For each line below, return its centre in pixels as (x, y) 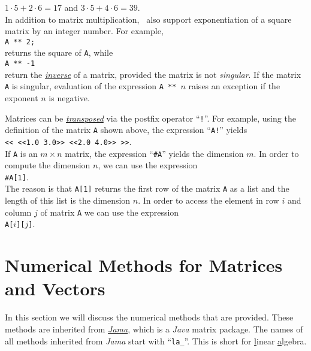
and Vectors (55, 288)
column (18, 212)
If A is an (21, 153)
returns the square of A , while (59, 52)
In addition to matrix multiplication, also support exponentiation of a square (148, 19)
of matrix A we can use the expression (110, 212)
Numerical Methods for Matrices (144, 265)
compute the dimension (48, 165)
